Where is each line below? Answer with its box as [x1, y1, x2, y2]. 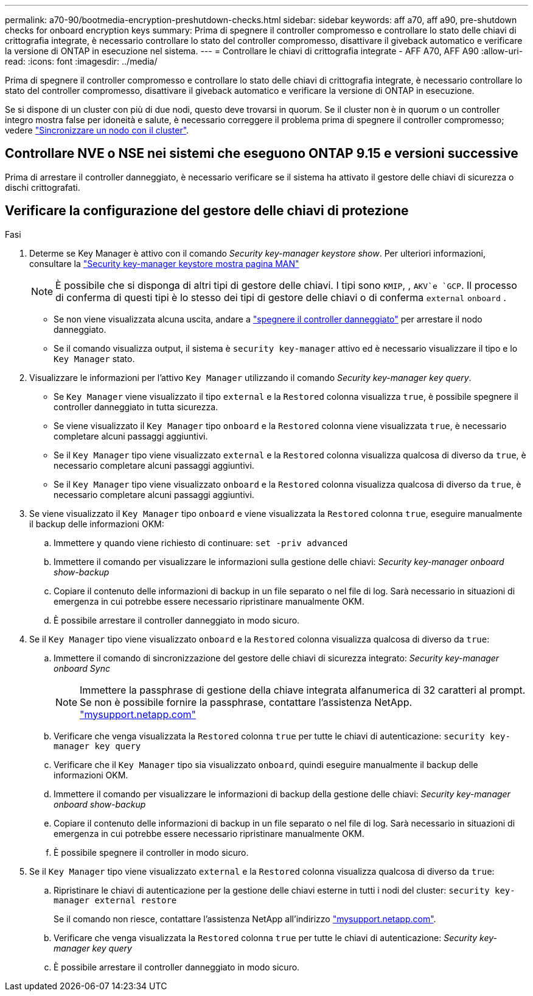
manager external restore [54, 895, 177, 905]
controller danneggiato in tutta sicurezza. [54, 401, 218, 412]
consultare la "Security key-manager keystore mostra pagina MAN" [29, 258, 299, 269]
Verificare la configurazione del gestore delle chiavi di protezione [5, 203, 409, 219]
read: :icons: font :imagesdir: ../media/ [5, 56, 158, 66]
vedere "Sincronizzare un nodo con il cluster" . [5, 125, 189, 135]
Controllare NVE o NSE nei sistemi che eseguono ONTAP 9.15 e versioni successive [5, 146, 518, 162]
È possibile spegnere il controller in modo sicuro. [54, 847, 249, 858]
